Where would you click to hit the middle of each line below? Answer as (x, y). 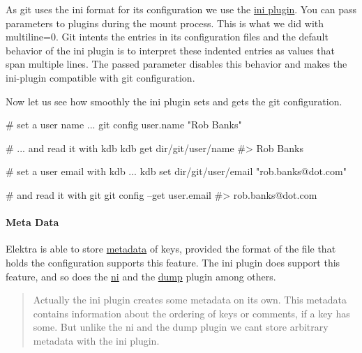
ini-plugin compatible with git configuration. (100, 77)
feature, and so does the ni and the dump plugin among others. (141, 276)
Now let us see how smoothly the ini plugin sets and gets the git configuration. (174, 101)
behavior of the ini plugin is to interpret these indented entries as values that (170, 50)
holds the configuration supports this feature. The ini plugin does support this (173, 262)
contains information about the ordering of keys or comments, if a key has (191, 313)
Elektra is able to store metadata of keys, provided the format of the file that (171, 249)
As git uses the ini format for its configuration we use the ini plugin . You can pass (181, 9)
